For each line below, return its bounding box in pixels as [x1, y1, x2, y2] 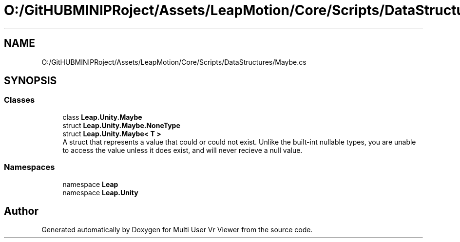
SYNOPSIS [4, 74, 57, 87]
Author [4, 205, 38, 217]
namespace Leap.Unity [62, 188, 138, 197]
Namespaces [4, 162, 55, 172]
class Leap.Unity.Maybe [62, 112, 142, 121]
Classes [4, 95, 35, 105]
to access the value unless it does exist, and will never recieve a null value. [62, 146, 303, 154]
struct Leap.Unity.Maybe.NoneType [62, 121, 180, 130]
